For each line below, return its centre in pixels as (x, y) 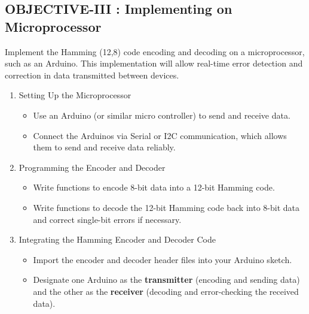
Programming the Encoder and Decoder (92, 167)
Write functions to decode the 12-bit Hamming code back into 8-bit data (166, 207)
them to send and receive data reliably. (104, 147)
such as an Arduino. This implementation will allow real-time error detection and (154, 63)
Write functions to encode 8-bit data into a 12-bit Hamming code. (154, 187)
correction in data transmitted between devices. (92, 75)
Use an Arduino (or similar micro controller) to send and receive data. (162, 115)
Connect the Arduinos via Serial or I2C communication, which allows (160, 135)
